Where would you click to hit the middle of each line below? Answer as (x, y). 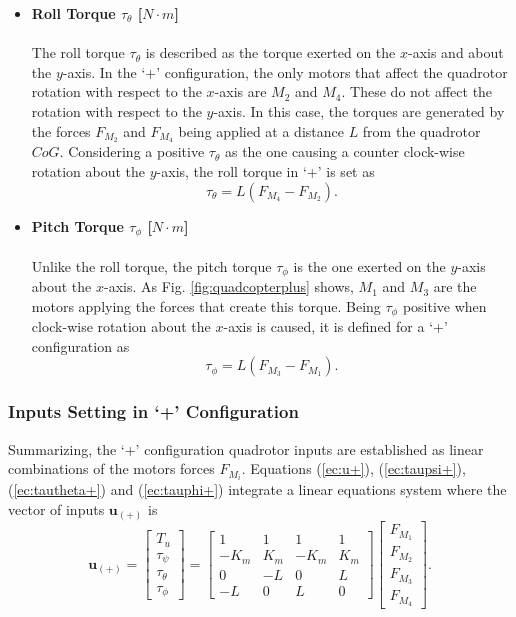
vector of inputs (56, 508)
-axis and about (455, 52)
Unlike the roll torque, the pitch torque (151, 265)
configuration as (80, 345)
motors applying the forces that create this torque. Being (206, 305)
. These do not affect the (417, 91)
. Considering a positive (132, 151)
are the (455, 286)
